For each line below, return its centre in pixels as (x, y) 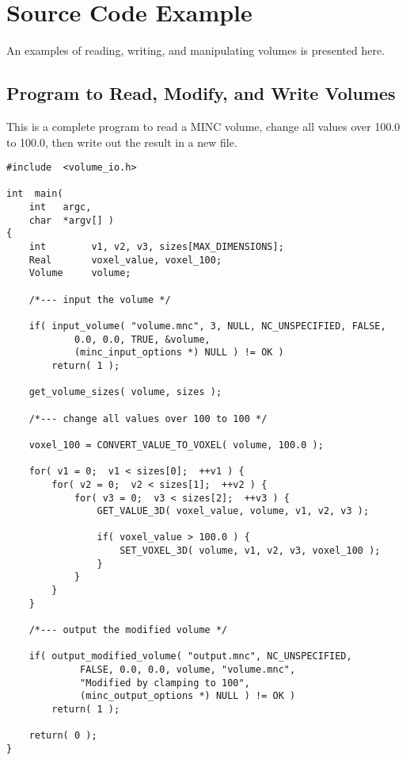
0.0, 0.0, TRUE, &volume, (142, 339)
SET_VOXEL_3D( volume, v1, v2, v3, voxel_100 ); (250, 551)
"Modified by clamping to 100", (165, 683)
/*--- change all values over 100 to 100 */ (148, 418)
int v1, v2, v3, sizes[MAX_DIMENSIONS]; (156, 247)
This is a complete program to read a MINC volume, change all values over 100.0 (203, 126)
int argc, (60, 207)
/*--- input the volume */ (100, 299)
